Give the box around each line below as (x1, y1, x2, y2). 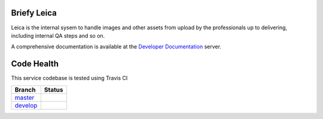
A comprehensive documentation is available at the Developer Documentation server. (11, 43, 221, 50)
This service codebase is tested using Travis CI (11, 75, 128, 82)
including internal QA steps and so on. (11, 32, 105, 39)
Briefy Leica (11, 8, 57, 18)
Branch (14, 86, 36, 94)
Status (44, 86, 63, 94)
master (14, 93, 35, 102)
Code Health (11, 59, 59, 69)
